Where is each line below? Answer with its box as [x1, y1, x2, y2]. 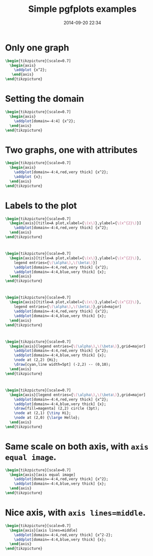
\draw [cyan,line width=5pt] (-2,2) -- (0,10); [14, 362, 111, 367]
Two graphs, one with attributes [5, 144, 138, 155]
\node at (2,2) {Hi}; [14, 357, 58, 362]
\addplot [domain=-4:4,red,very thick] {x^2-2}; [14, 532, 113, 537]
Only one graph [5, 42, 70, 53]
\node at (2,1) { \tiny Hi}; [14, 410, 71, 416]
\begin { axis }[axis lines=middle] [9, 527, 78, 533]
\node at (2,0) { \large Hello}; [14, 415, 80, 420]
